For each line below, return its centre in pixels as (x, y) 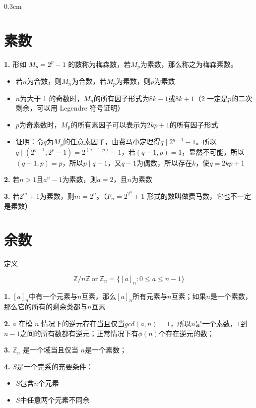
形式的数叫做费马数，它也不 (192, 196)
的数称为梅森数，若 (99, 64)
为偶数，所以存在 (164, 162)
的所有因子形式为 (121, 98)
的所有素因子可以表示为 (109, 124)
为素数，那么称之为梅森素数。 (189, 64)
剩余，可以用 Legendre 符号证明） (70, 108)
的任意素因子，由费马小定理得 (112, 142)
